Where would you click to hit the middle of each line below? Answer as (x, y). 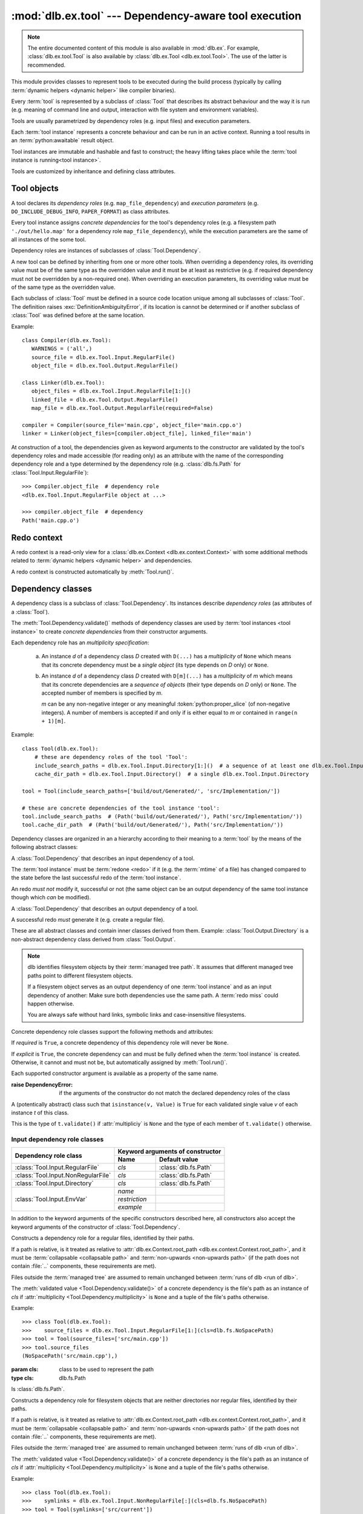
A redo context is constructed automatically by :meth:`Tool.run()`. (93, 572)
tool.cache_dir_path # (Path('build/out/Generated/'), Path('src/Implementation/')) (153, 825)
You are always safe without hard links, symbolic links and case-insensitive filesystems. (137, 1015)
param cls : (25, 1369)
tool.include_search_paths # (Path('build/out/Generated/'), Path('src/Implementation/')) (162, 817)
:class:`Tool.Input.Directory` (54, 1183)
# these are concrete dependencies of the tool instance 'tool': (121, 808)
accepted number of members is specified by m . (102, 693)
